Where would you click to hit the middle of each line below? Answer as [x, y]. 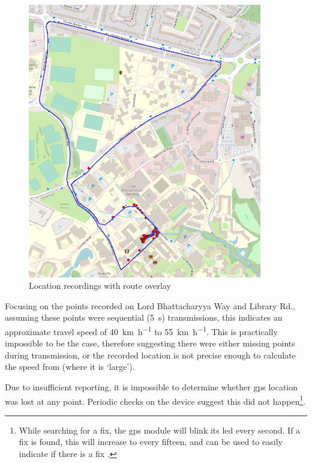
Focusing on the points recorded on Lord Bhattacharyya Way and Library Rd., [150, 305]
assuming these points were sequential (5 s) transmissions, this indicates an [144, 317]
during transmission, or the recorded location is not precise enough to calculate [150, 355]
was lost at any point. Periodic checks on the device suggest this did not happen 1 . [155, 400]
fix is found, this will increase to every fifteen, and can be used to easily [151, 442]
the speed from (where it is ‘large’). [70, 367]
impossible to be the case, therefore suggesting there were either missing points [150, 343]
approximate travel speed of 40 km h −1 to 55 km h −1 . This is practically [141, 330]
